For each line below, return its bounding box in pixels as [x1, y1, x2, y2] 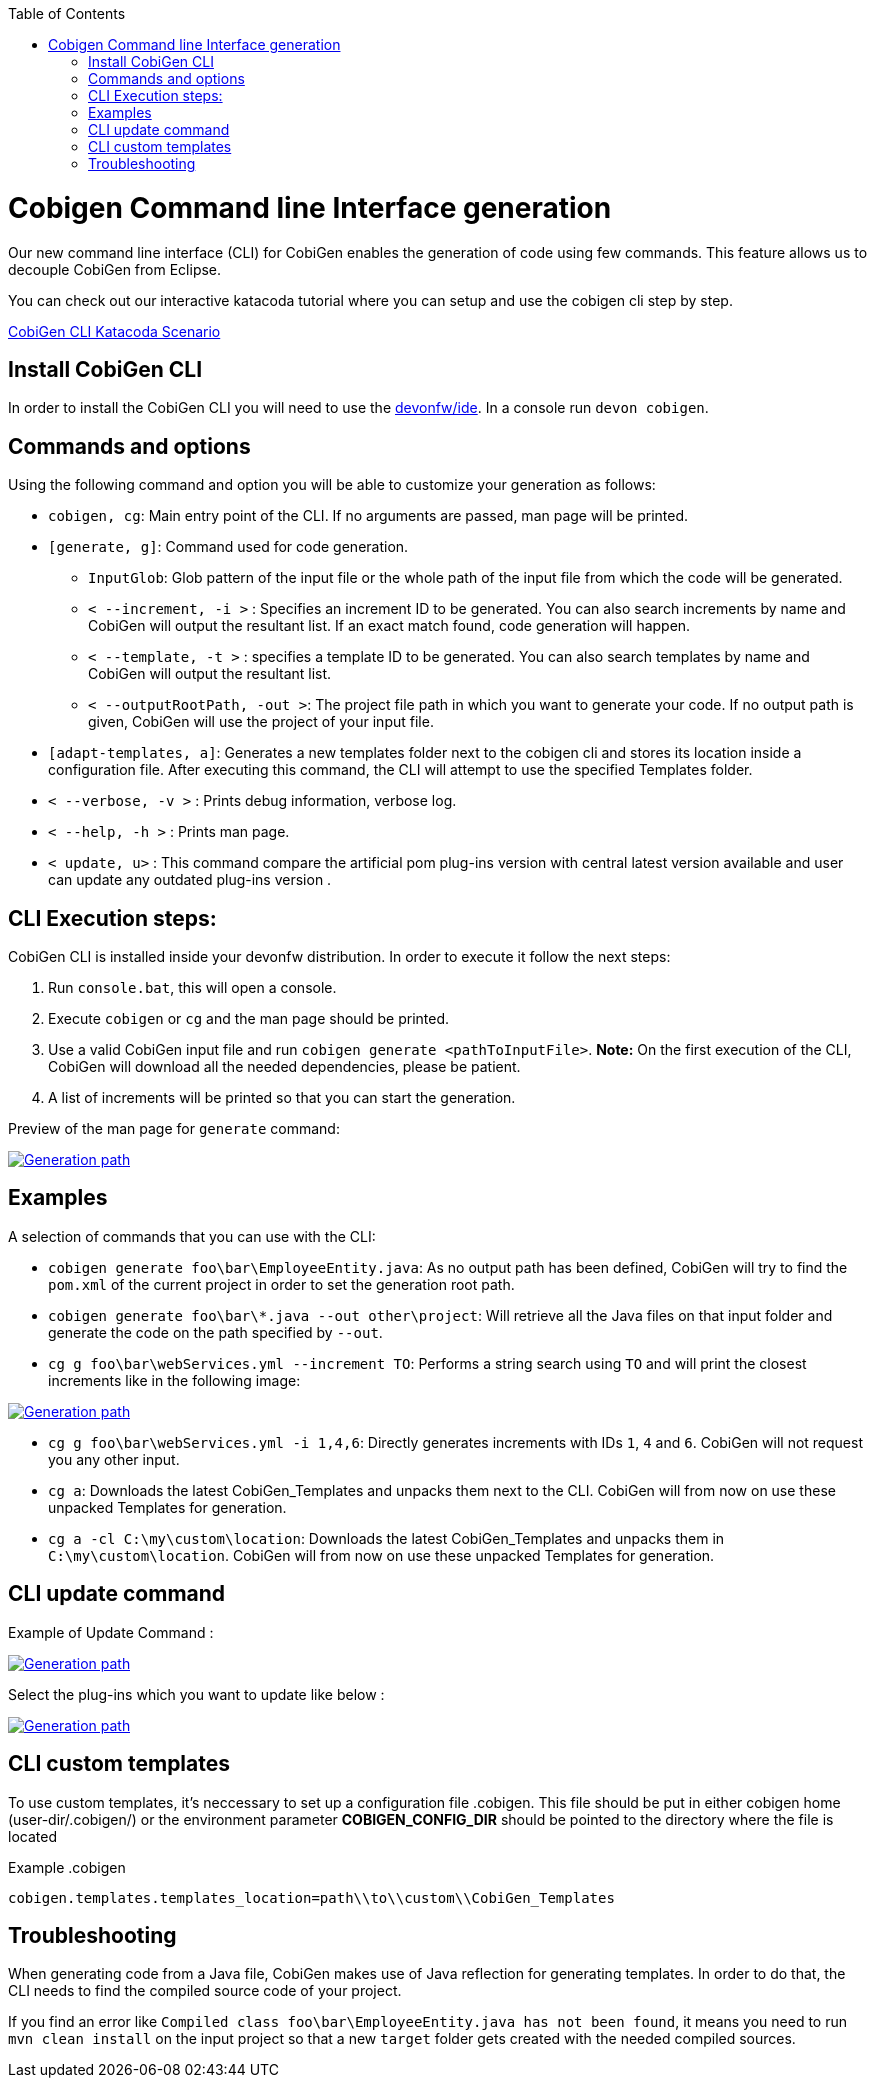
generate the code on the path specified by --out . [48, 1323, 383, 1341]
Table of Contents [8, 5, 126, 22]
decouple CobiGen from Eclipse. [8, 260, 222, 278]
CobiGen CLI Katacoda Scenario [8, 322, 221, 340]
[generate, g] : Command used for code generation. [48, 538, 409, 556]
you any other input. [48, 1450, 180, 1468]
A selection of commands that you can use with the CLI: [8, 1227, 376, 1245]
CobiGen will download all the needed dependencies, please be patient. [48, 1058, 521, 1076]
